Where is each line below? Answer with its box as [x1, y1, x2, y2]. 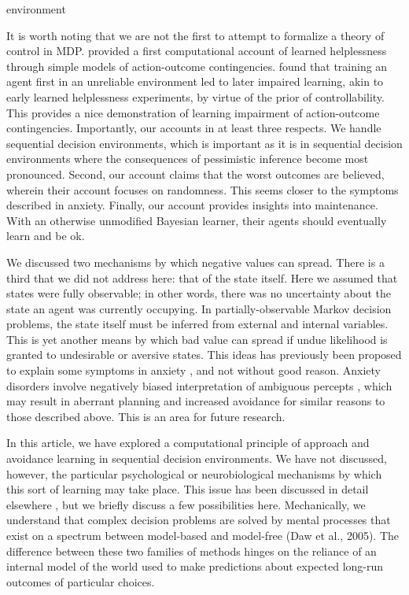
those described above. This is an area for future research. [6, 408, 286, 424]
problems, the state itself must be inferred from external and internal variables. [6, 316, 389, 332]
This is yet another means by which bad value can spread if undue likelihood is [6, 331, 388, 347]
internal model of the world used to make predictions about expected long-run [6, 558, 384, 575]
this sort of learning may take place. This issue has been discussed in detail [6, 481, 369, 497]
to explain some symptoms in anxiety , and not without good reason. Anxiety [6, 362, 381, 379]
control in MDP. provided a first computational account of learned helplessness [6, 42, 387, 59]
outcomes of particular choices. [6, 573, 155, 589]
